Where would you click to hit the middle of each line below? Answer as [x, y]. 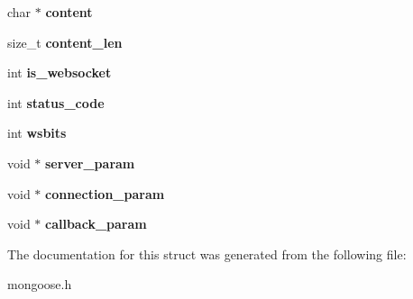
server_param [90, 163]
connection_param [105, 193]
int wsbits [37, 133]
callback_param [96, 224]
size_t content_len [65, 42]
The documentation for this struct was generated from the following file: [207, 254]
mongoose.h [40, 284]
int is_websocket [60, 72]
